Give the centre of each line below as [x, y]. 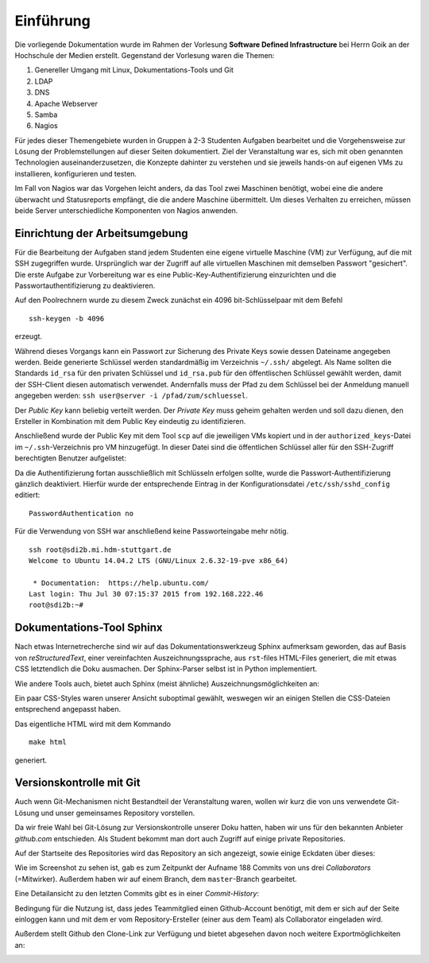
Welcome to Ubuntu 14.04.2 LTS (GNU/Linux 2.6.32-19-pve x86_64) [159, 560]
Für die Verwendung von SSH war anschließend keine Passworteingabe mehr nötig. [152, 531]
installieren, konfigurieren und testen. [76, 173]
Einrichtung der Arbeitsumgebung [101, 233]
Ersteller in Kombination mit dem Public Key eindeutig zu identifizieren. [130, 421]
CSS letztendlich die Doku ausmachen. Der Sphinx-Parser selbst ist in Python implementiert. [166, 669]
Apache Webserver [66, 103]
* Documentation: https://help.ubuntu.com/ [121, 583]
